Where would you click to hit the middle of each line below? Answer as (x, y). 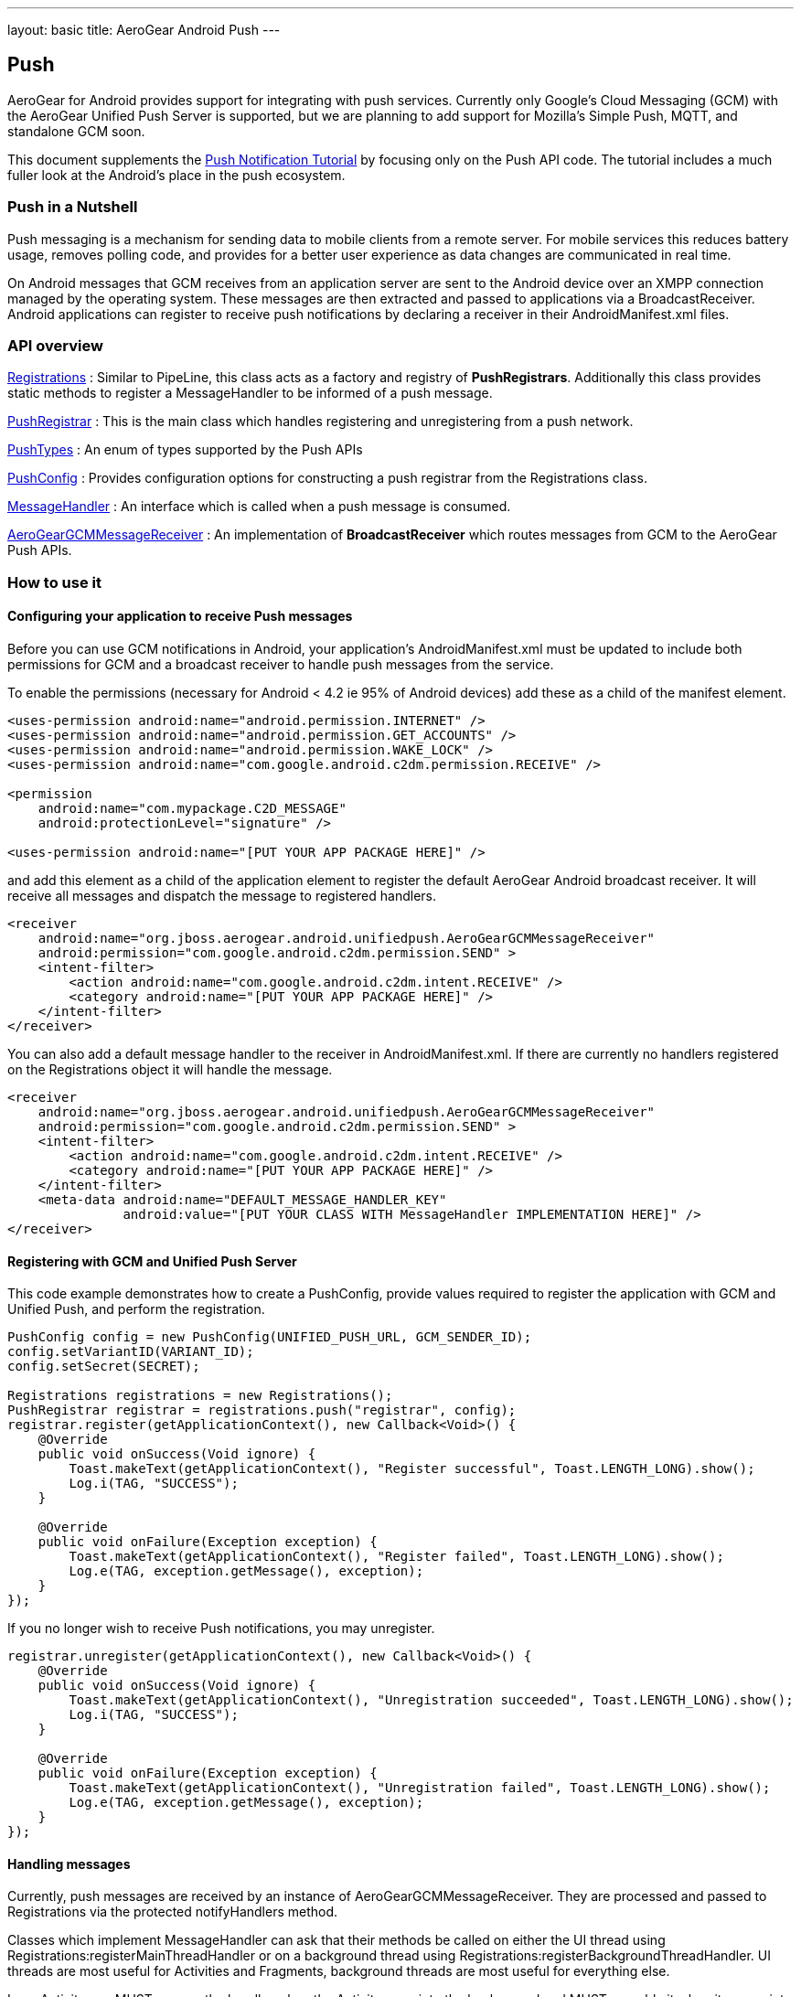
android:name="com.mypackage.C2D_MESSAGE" (192, 808)
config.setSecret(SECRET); (104, 1367)
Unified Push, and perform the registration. (136, 1309)
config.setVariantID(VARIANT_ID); (131, 1352)
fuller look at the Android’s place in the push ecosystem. (176, 175)
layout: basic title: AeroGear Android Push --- (144, 30)
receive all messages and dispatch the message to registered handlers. (222, 895)
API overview (55, 345)
